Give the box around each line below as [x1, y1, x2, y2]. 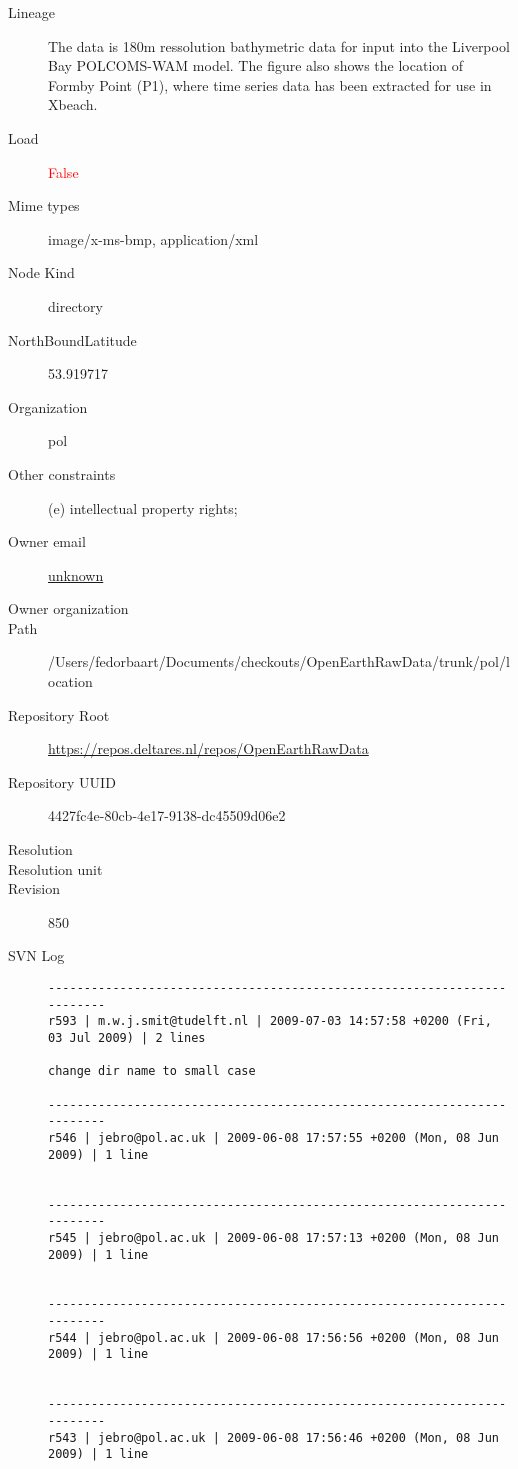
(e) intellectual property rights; [48, 497, 238, 518]
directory [48, 295, 103, 316]
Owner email [8, 531, 86, 552]
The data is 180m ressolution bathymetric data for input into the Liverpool [48, 35, 510, 56]
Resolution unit [8, 858, 103, 879]
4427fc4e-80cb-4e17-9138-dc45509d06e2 [48, 805, 286, 826]
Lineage [8, 2, 55, 22]
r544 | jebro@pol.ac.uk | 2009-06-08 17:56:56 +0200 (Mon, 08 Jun [48, 1330, 500, 1345]
